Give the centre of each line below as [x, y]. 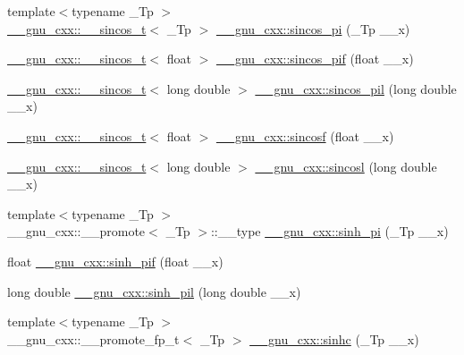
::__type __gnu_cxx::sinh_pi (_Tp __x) [329, 231]
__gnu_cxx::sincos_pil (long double [356, 88]
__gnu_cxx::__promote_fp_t [93, 338]
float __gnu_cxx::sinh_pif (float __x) [115, 261]
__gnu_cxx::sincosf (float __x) [305, 135]
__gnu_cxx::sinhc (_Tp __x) [334, 338]
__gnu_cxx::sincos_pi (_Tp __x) [313, 28]
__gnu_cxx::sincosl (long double [346, 166]
